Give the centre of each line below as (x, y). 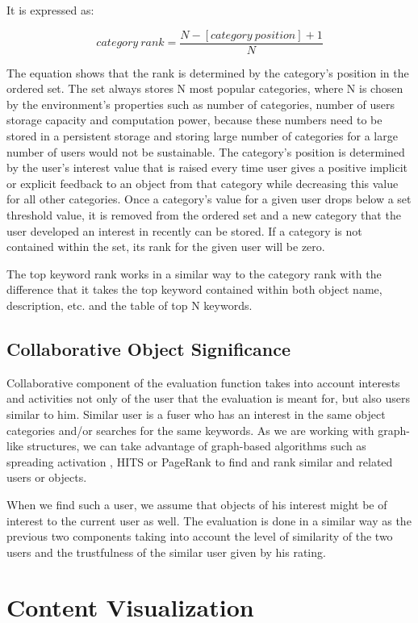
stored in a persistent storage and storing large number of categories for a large (202, 136)
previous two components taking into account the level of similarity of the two (200, 536)
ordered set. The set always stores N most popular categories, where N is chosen (205, 88)
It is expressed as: (50, 10)
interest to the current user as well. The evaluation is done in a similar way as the (209, 520)
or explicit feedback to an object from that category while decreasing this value (203, 183)
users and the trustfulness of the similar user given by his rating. (166, 552)
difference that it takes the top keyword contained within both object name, (194, 289)
